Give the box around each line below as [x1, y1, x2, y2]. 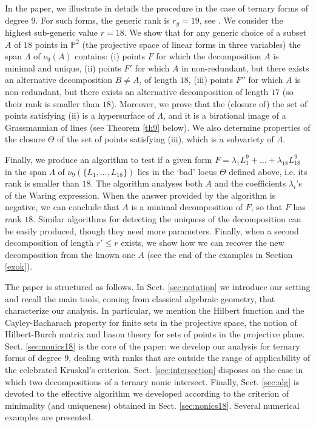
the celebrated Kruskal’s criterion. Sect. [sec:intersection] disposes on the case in [5, 363, 303, 376]
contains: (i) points [75, 50, 145, 62]
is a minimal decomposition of [131, 200, 243, 213]
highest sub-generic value [5, 26, 98, 39]
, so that [250, 200, 283, 213]
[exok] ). [5, 260, 33, 273]
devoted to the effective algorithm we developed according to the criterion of [5, 387, 289, 400]
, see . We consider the [199, 13, 283, 26]
